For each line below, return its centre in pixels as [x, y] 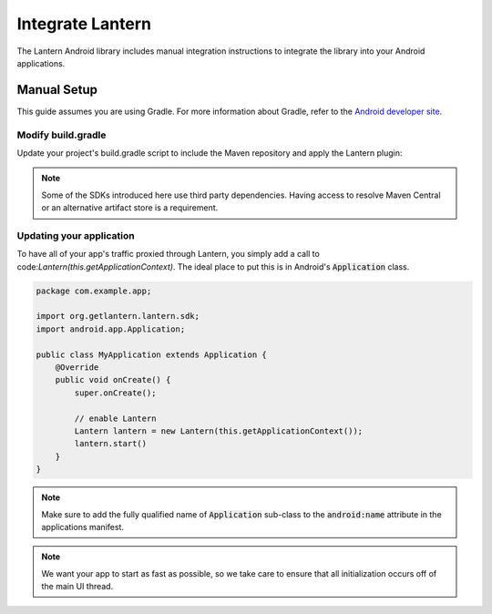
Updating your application [76, 235]
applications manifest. [83, 527]
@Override [77, 368]
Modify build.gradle [61, 135]
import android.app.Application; [111, 329]
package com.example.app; [94, 291]
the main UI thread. [77, 587]
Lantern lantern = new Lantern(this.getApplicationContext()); [219, 431]
